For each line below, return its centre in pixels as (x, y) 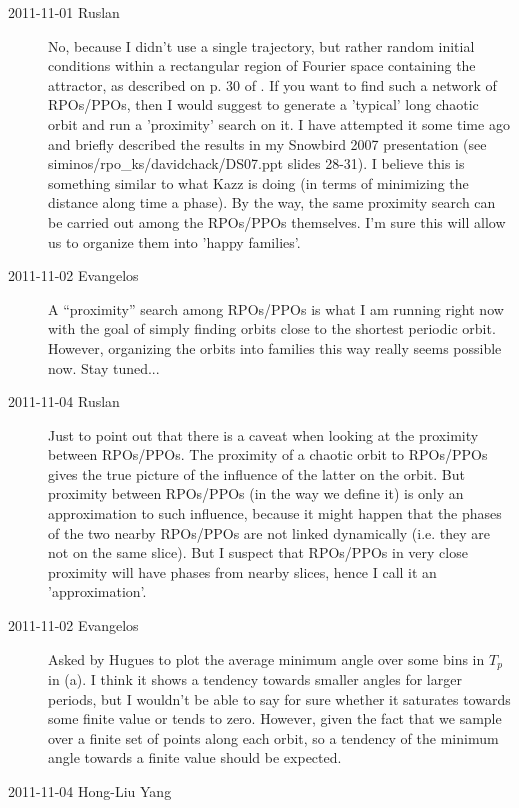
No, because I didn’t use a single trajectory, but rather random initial (261, 45)
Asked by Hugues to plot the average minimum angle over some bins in (266, 658)
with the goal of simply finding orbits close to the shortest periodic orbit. (272, 328)
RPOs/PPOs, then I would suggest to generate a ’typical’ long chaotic (263, 104)
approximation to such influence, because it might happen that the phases (275, 513)
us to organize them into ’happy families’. (174, 241)
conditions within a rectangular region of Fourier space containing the (262, 65)
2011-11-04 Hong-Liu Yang (90, 791)
